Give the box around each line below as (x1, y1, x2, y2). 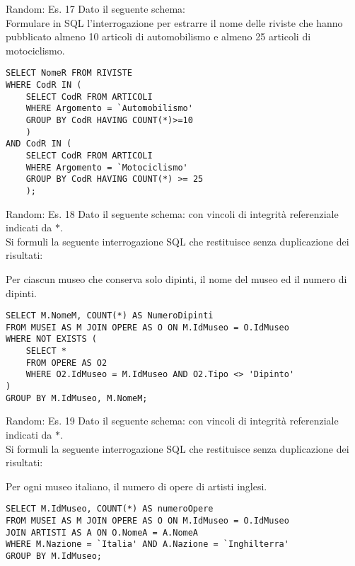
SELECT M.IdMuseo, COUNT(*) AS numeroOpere (6, 504, 214, 514)
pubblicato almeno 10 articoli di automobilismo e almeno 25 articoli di (6, 29, 311, 44)
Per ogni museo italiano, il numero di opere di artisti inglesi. (6, 478, 267, 493)
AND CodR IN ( (6, 139, 72, 149)
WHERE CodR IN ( (6, 80, 82, 91)
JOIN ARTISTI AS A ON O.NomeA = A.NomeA (6, 527, 199, 538)
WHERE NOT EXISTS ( (6, 334, 97, 345)
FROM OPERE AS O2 (25, 357, 107, 368)
